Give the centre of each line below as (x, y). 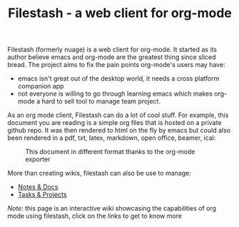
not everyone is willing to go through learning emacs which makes (115, 94)
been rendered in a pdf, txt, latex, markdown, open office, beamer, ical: (112, 138)
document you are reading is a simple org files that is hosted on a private (115, 123)
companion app (41, 86)
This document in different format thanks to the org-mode (110, 152)
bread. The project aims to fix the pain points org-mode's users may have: (117, 65)
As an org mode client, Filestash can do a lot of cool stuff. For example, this (118, 115)
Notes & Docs (38, 187)
